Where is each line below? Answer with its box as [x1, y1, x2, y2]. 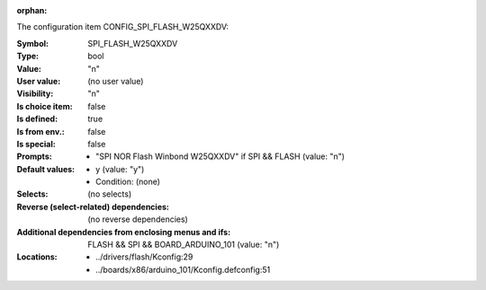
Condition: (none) [95, 176, 161, 188]
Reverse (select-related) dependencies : [16, 201, 170, 212]
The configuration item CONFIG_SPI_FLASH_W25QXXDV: [16, 22, 229, 32]
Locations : [16, 251, 58, 262]
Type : [16, 50, 40, 62]
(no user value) [87, 75, 144, 86]
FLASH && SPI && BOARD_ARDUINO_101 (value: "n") [87, 239, 280, 250]
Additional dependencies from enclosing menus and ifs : [16, 226, 231, 237]
